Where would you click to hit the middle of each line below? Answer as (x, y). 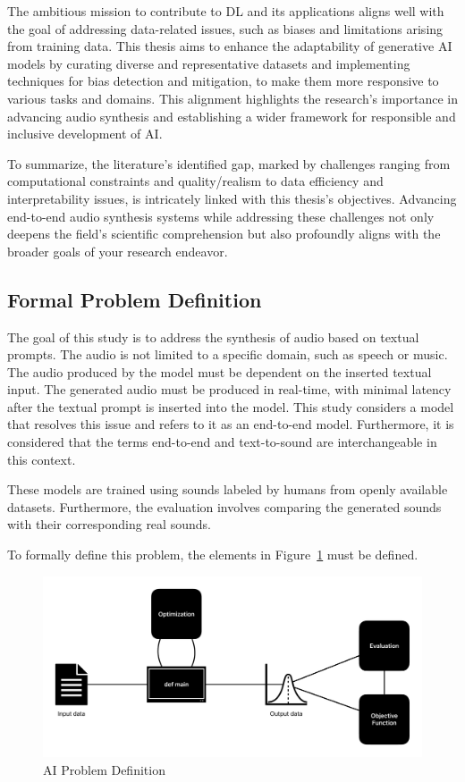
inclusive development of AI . (85, 134)
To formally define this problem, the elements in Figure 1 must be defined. (213, 555)
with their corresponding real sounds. (109, 524)
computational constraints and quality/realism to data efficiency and (195, 181)
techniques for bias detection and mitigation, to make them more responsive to (223, 81)
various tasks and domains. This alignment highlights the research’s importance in (232, 98)
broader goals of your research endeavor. (118, 251)
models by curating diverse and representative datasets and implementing (209, 63)
